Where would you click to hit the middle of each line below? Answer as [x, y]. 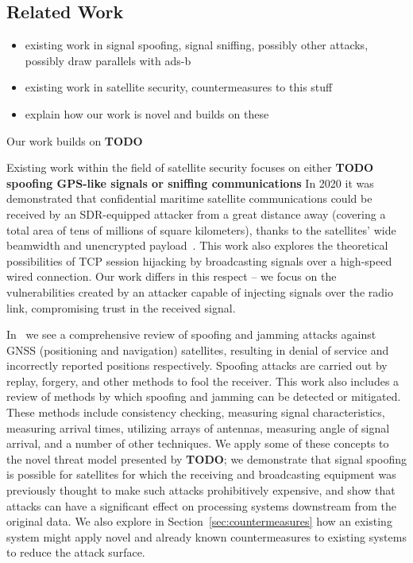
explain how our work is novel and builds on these [147, 113]
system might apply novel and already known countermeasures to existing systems [206, 536]
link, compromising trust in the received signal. [121, 307]
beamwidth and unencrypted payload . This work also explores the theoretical [197, 245]
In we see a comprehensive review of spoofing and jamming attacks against [191, 334]
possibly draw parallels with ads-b [108, 60]
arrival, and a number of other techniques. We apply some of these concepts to [198, 443]
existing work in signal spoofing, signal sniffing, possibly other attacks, [197, 45]
